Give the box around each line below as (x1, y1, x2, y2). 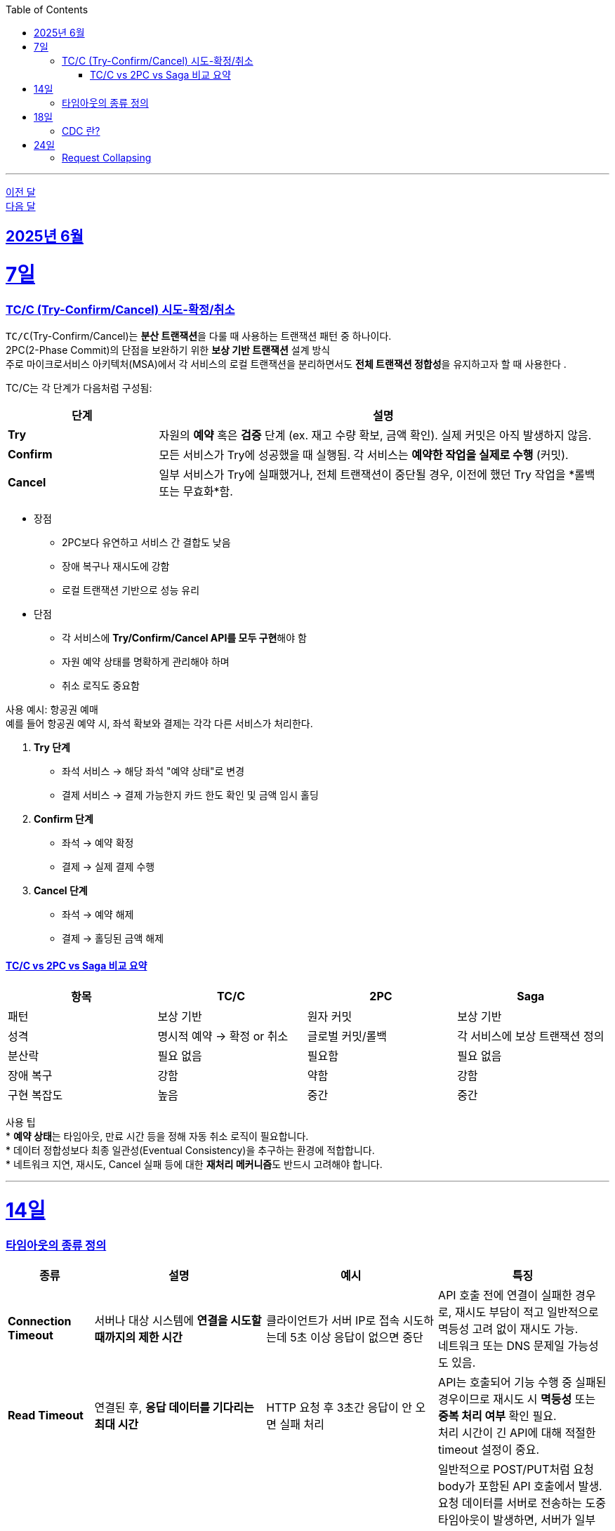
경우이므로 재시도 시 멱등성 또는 (438, 1392, 596, 1407)
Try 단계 (34, 741, 70, 754)
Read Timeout (8, 1408, 84, 1423)
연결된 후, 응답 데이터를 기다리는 (94, 1400, 254, 1415)
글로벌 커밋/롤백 (307, 1028, 388, 1043)
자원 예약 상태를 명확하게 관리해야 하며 (62, 656, 230, 668)
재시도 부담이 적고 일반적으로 (454, 1305, 599, 1320)
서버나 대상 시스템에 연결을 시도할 (94, 1313, 262, 1328)
